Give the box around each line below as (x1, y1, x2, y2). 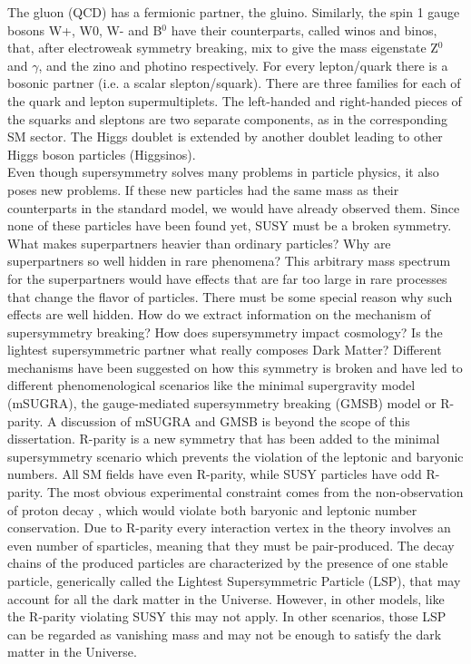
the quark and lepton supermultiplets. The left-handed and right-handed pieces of (7, 91, 462, 110)
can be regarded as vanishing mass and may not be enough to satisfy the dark (7, 624, 442, 643)
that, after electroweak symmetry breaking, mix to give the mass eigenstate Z (7, 38, 438, 57)
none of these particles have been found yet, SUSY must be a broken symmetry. (7, 216, 452, 235)
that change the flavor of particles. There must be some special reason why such (7, 287, 453, 306)
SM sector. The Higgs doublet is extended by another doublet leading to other (7, 127, 443, 146)
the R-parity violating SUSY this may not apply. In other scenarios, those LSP (7, 607, 446, 626)
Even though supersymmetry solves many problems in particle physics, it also (7, 162, 439, 181)
